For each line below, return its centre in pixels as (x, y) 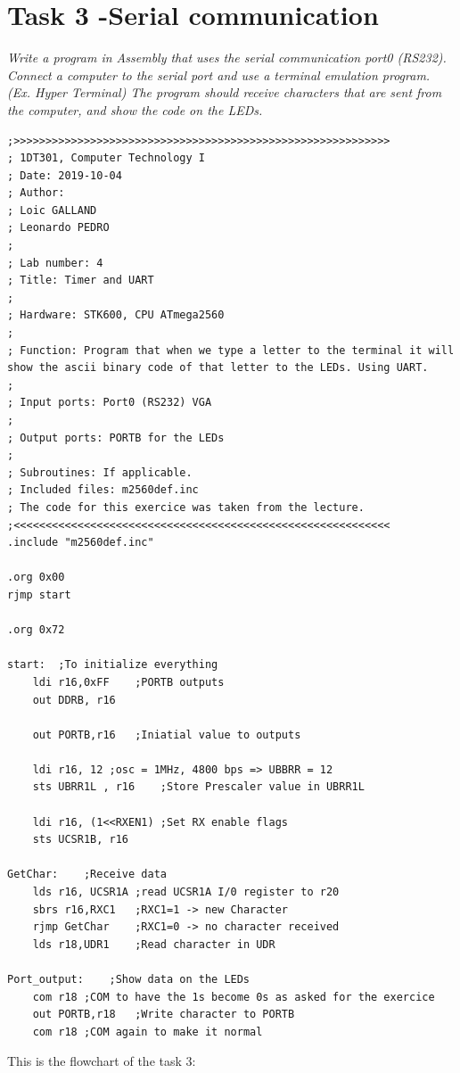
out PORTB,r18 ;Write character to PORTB (164, 1015)
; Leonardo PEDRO (58, 228)
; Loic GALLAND (52, 210)
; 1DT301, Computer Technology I (106, 158)
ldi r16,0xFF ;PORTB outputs (128, 682)
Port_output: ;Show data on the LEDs (129, 979)
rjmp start (39, 594)
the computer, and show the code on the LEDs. (135, 109)
